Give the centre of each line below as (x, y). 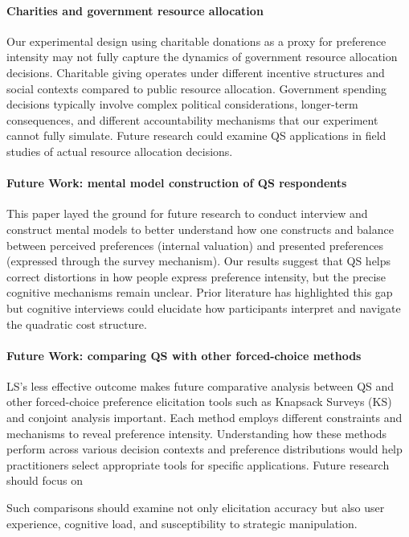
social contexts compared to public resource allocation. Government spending (197, 88)
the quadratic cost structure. (77, 324)
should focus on (45, 480)
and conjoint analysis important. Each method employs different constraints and (204, 418)
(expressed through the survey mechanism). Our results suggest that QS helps (199, 261)
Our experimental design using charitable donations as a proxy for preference (196, 41)
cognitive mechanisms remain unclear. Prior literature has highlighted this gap (200, 292)
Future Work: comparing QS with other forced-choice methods (184, 355)
